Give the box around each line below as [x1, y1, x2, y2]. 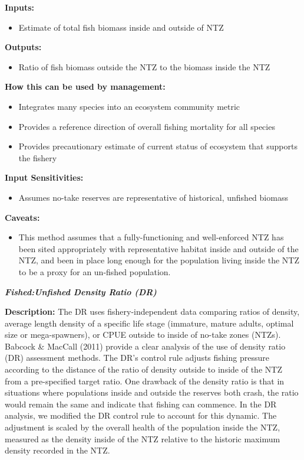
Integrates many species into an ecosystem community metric [18, 100, 240, 112]
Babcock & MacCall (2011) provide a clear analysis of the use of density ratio [5, 340, 286, 352]
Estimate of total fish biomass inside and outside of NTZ [18, 21, 224, 33]
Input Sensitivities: [5, 171, 84, 184]
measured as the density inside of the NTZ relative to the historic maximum [5, 432, 280, 445]
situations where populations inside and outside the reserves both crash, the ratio [5, 386, 299, 399]
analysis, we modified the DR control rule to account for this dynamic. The [5, 409, 277, 422]
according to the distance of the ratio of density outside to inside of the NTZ [5, 363, 282, 376]
